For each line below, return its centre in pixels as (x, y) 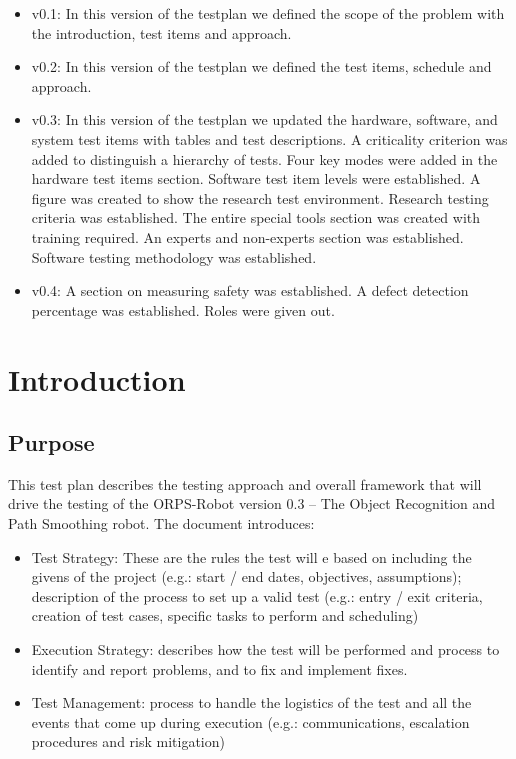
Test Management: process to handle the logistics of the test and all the (251, 702)
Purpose (51, 442)
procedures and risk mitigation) (128, 741)
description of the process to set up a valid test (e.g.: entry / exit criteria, (257, 595)
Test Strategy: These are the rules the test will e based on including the (251, 556)
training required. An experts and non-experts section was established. (247, 236)
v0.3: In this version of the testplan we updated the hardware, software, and (264, 119)
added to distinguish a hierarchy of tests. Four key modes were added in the (264, 158)
